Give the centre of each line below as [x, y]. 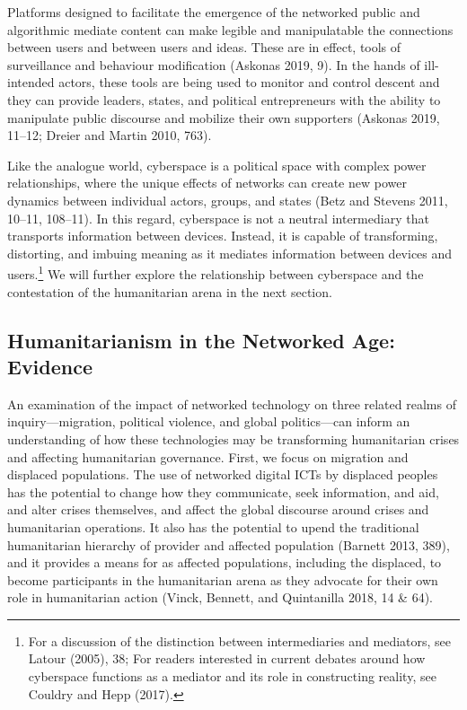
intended [31, 82]
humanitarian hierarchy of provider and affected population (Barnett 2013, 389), [229, 544]
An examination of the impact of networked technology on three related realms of [232, 403]
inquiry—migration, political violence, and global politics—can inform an [209, 421]
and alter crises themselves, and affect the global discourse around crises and [218, 509]
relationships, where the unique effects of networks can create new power [207, 183]
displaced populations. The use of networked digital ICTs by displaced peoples [223, 474]
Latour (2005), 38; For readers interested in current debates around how [227, 658]
